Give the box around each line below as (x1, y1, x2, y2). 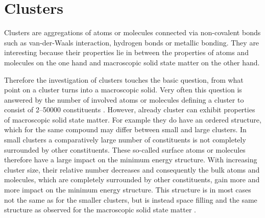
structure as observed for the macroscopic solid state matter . (4, 204, 196, 215)
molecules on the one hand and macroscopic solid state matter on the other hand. (4, 57, 260, 67)
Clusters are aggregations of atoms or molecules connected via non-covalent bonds (4, 27, 261, 38)
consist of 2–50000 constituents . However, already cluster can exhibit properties (4, 104, 255, 115)
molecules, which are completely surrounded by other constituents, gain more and (4, 174, 260, 185)
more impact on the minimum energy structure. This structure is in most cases (4, 184, 251, 195)
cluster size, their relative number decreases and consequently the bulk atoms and (4, 164, 260, 175)
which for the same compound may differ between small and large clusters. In (4, 124, 247, 135)
